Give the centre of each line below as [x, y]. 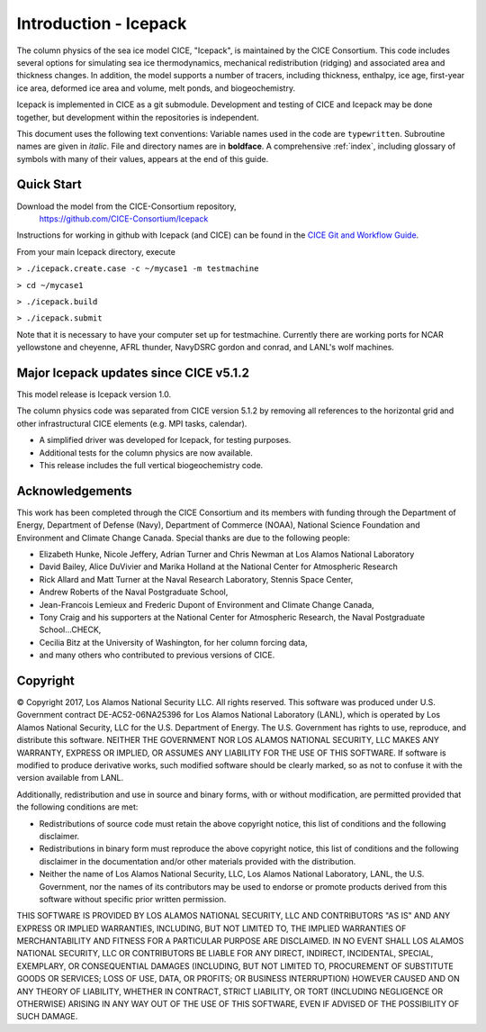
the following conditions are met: [77, 807]
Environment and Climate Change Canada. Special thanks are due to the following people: [183, 538]
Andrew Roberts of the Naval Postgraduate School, [134, 592]
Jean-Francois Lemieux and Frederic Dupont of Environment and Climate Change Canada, [207, 604]
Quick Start [49, 185]
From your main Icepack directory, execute [96, 251]
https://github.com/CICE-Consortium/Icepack [124, 218]
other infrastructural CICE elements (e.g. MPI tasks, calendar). [132, 423]
